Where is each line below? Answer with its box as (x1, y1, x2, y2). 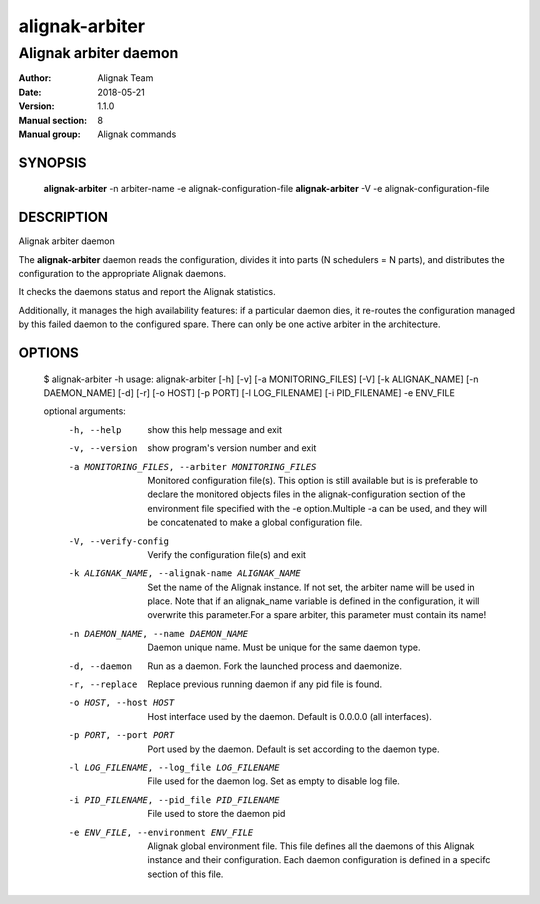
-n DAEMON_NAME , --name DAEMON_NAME (68, 628, 249, 639)
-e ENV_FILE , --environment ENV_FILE (68, 826, 254, 838)
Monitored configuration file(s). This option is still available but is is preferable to (147, 474, 479, 486)
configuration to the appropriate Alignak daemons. (18, 268, 227, 280)
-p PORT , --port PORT (68, 730, 175, 741)
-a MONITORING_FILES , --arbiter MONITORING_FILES (68, 461, 317, 472)
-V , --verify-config (68, 535, 170, 547)
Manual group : (18, 128, 81, 140)
